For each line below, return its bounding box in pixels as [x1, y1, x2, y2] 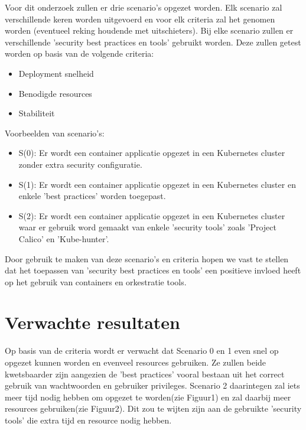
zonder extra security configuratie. [18, 158, 142, 170]
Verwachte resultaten [5, 310, 180, 334]
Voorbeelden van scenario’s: [5, 126, 105, 139]
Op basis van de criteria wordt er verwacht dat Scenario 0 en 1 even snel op [5, 344, 279, 357]
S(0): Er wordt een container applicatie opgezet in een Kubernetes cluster [18, 146, 285, 159]
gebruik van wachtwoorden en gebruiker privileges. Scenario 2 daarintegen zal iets [5, 379, 300, 392]
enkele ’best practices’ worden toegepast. [18, 190, 166, 202]
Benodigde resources [18, 87, 92, 99]
